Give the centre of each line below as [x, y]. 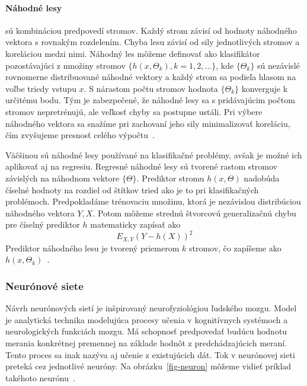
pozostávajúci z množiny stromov [65, 65]
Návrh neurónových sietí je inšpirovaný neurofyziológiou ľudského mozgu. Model [151, 308]
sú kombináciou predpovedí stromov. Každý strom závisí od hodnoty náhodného [151, 30]
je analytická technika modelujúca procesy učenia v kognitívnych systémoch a [147, 319]
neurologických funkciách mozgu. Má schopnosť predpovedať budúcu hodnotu [146, 331]
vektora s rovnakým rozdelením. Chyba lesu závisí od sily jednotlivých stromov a [153, 42]
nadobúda [262, 178]
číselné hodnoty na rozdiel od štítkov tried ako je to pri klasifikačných [132, 189]
